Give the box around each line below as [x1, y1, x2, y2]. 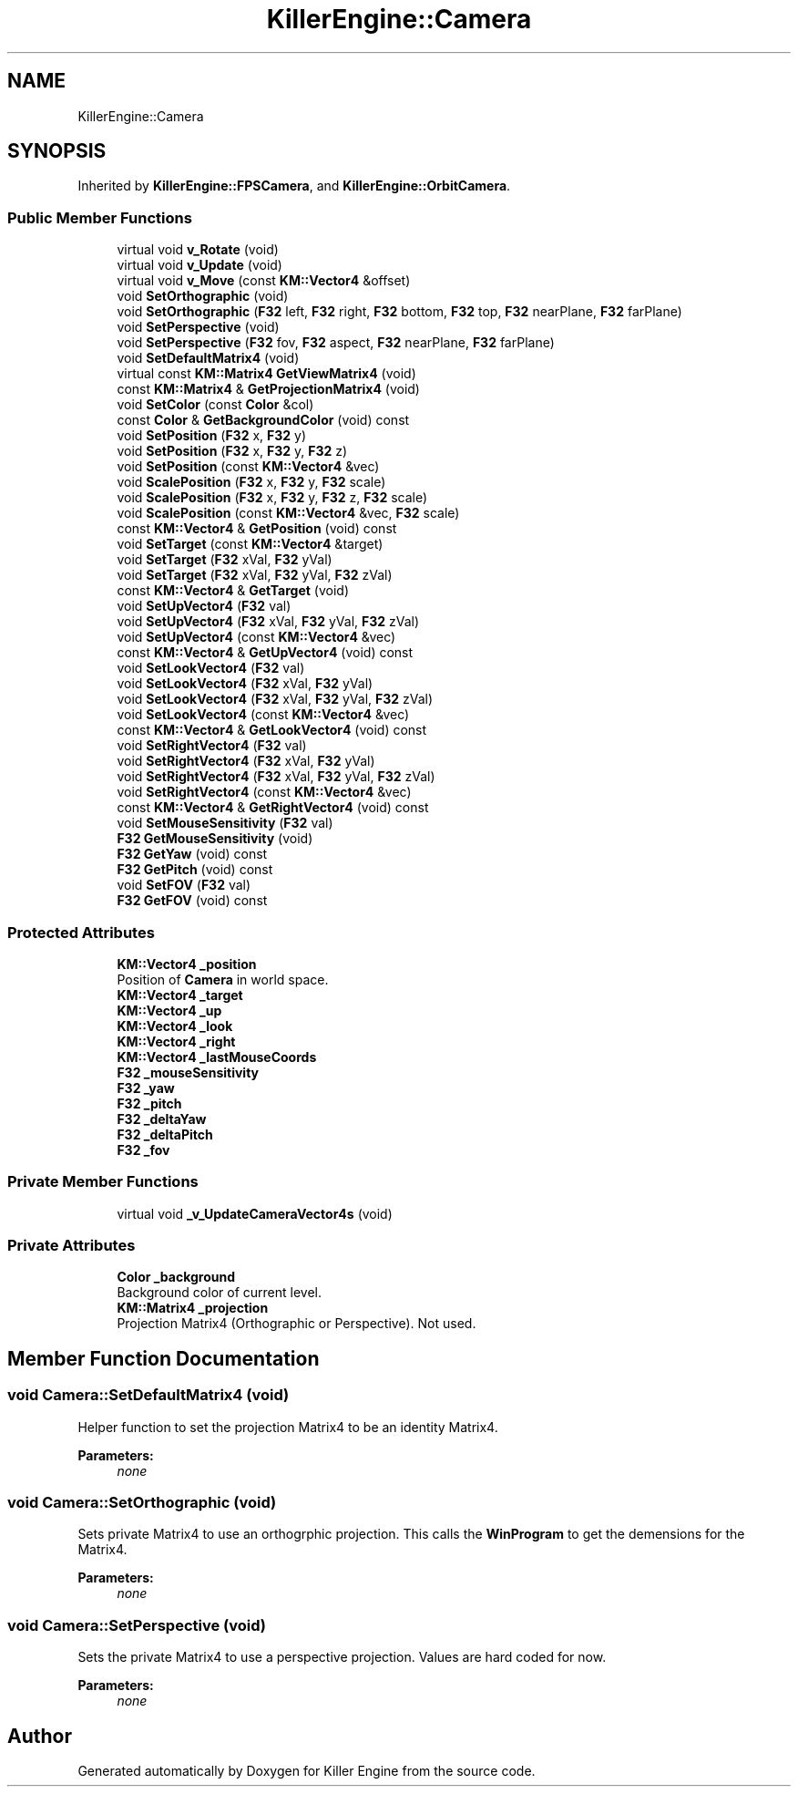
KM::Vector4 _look [117, 1017, 233, 1034]
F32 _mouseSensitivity [117, 1064, 260, 1080]
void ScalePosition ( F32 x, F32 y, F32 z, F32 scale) [117, 490, 428, 506]
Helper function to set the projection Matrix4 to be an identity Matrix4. [77, 1418, 498, 1435]
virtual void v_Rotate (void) [117, 242, 279, 258]
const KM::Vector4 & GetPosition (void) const [117, 521, 397, 537]
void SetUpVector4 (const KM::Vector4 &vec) [117, 629, 396, 645]
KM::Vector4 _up [117, 1002, 222, 1018]
